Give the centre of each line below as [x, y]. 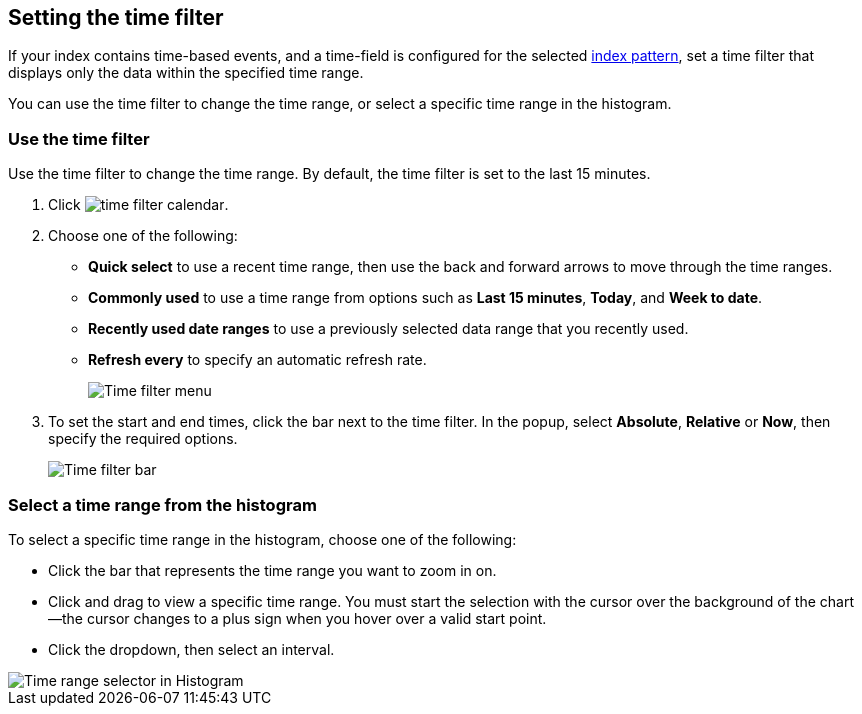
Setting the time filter [116, 17]
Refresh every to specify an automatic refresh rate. [257, 360]
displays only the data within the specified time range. [186, 73]
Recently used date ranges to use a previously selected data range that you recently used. [388, 329]
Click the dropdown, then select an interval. [191, 649]
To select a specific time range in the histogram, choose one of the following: [262, 539]
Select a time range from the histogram [162, 504]
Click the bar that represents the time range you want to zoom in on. [272, 570]
